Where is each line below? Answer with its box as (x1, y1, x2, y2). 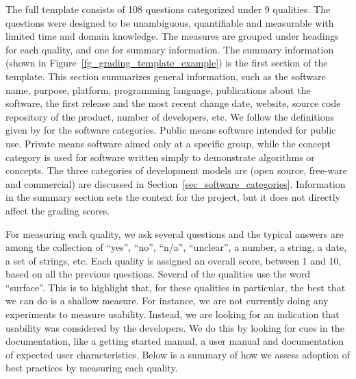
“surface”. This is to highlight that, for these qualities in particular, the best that (5, 280, 346, 294)
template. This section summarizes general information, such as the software (5, 69, 326, 83)
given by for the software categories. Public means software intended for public (5, 123, 336, 137)
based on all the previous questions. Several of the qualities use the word (5, 267, 311, 281)
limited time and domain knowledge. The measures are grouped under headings (5, 29, 339, 43)
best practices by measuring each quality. (5, 360, 178, 375)
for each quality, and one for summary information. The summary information (5, 42, 334, 56)
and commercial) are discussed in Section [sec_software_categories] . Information (5, 176, 346, 191)
